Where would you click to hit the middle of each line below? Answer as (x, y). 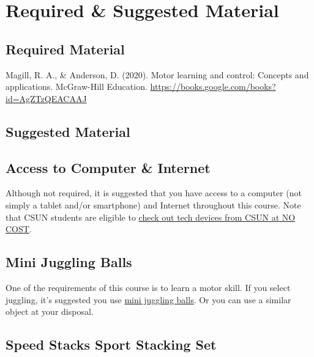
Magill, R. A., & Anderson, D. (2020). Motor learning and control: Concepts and (157, 74)
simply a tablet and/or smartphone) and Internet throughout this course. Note (153, 204)
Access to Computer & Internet (108, 167)
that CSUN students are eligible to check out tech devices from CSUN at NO (151, 217)
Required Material (65, 49)
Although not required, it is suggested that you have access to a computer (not (154, 193)
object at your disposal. (50, 311)
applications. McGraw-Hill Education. (77, 86)
